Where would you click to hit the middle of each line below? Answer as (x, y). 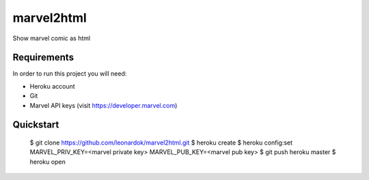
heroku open (48, 162)
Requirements (43, 58)
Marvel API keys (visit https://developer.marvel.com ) (104, 105)
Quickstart (36, 125)
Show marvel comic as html (52, 38)
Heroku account (52, 86)
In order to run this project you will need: (70, 74)
